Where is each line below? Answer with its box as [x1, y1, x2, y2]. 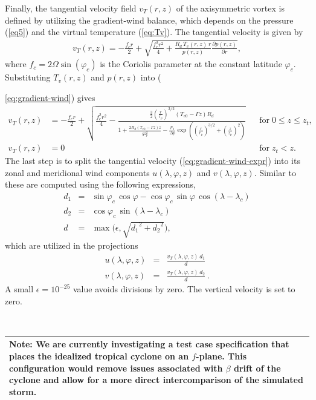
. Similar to [254, 166, 296, 179]
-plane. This [196, 349, 247, 362]
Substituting [5, 71, 51, 84]
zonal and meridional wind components [5, 166, 150, 179]
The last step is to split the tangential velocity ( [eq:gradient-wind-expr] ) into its [5, 154, 300, 167]
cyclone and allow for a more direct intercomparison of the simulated [9, 373, 303, 386]
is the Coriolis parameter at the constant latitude [100, 57, 282, 70]
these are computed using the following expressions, [5, 178, 196, 191]
